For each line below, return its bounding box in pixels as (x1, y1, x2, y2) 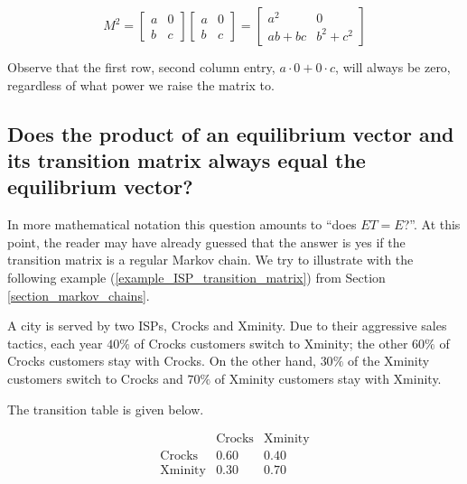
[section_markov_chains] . (7, 285, 150, 304)
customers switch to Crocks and (7, 368, 183, 387)
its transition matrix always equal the (7, 145, 366, 173)
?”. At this (403, 215, 461, 234)
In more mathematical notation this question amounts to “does (7, 215, 357, 234)
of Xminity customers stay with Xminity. (214, 368, 442, 387)
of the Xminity (347, 351, 430, 370)
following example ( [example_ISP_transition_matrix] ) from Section (7, 267, 386, 286)
